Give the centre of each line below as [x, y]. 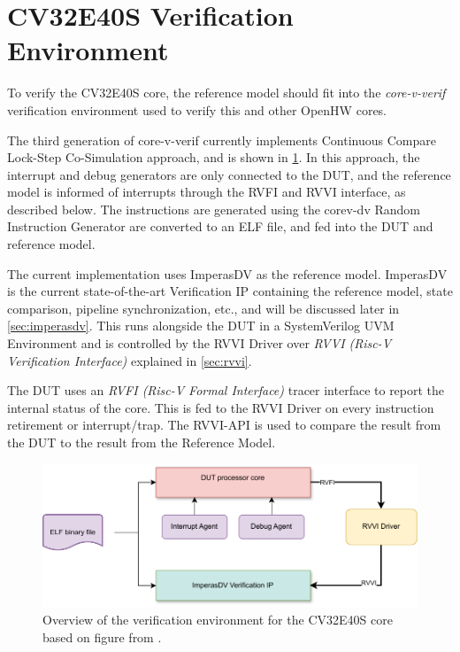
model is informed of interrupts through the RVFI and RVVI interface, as [207, 192]
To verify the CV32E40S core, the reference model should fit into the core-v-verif [226, 93]
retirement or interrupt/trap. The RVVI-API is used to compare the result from [224, 425]
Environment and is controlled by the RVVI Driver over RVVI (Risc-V [199, 343]
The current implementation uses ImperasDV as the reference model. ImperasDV [227, 273]
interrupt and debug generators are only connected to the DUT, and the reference [229, 174]
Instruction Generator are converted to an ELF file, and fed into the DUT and [220, 226]
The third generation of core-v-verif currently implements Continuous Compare [222, 140]
